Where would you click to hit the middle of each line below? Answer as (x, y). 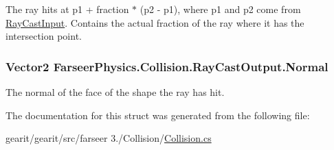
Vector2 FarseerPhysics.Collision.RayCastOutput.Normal (167, 66)
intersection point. (44, 36)
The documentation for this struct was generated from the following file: (158, 115)
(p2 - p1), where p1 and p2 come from (220, 9)
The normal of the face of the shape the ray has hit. (115, 92)
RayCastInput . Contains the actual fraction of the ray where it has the (155, 22)
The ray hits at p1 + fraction (67, 9)
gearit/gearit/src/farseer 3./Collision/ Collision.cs (109, 138)
